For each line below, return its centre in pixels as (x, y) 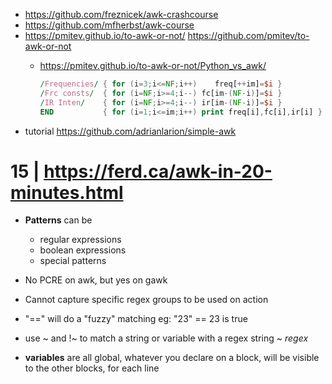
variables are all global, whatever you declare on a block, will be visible (172, 358)
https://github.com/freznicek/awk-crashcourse (121, 14)
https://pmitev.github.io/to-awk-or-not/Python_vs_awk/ (153, 65)
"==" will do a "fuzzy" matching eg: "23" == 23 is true (136, 319)
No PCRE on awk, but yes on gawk (96, 280)
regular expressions (80, 240)
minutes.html (67, 192)
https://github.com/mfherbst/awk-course (109, 25)
